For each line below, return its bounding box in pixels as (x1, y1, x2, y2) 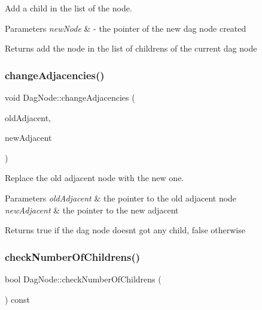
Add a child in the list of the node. (5, 2, 132, 14)
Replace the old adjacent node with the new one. (5, 171, 184, 184)
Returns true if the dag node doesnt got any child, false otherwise (5, 224, 245, 236)
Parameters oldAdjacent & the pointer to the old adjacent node (5, 191, 237, 204)
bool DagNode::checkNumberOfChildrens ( (5, 272, 162, 285)
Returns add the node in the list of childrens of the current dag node (5, 42, 257, 55)
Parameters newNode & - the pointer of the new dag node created (5, 22, 246, 34)
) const (5, 293, 31, 305)
